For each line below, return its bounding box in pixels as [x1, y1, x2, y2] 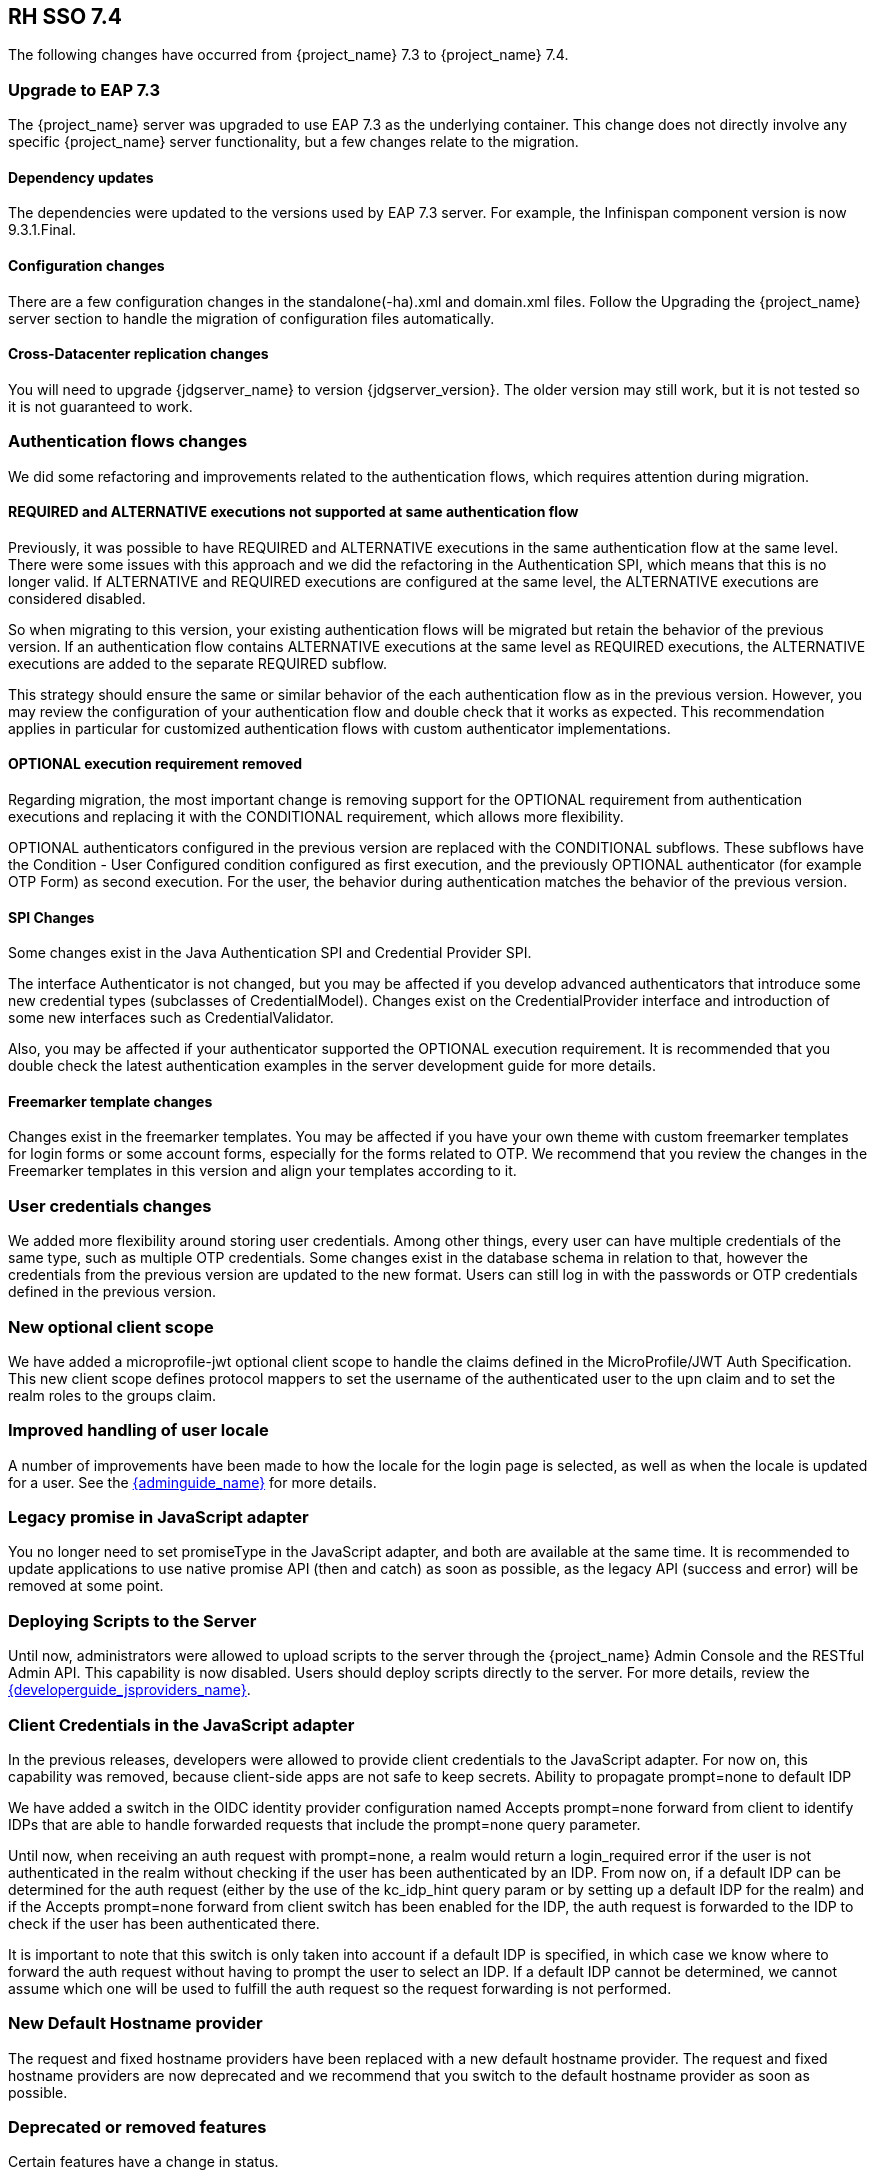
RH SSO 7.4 [8, 4, 122, 29]
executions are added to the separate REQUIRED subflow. [8, 654, 387, 672]
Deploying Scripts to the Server [8, 1610, 257, 1631]
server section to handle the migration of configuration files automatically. [8, 309, 495, 327]
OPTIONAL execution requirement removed [8, 755, 303, 773]
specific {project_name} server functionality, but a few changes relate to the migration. [8, 133, 579, 151]
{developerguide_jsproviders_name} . [8, 1681, 251, 1699]
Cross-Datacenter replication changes [8, 345, 269, 363]
